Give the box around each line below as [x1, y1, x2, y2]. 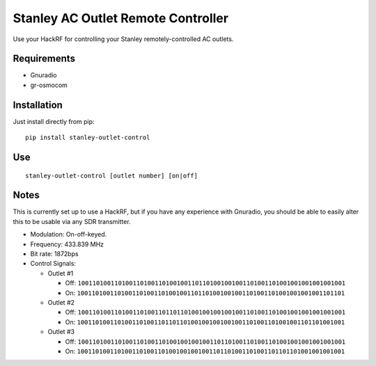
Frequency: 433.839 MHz [30, 240, 104, 248]
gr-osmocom [30, 81, 68, 89]
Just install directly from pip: [13, 117, 95, 125]
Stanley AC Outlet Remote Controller [13, 10, 229, 26]
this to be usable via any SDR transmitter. [13, 217, 132, 225]
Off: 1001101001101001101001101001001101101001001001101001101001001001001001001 [65, 279, 346, 287]
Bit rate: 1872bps [30, 250, 79, 258]
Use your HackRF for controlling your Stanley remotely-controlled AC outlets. [13, 35, 234, 43]
